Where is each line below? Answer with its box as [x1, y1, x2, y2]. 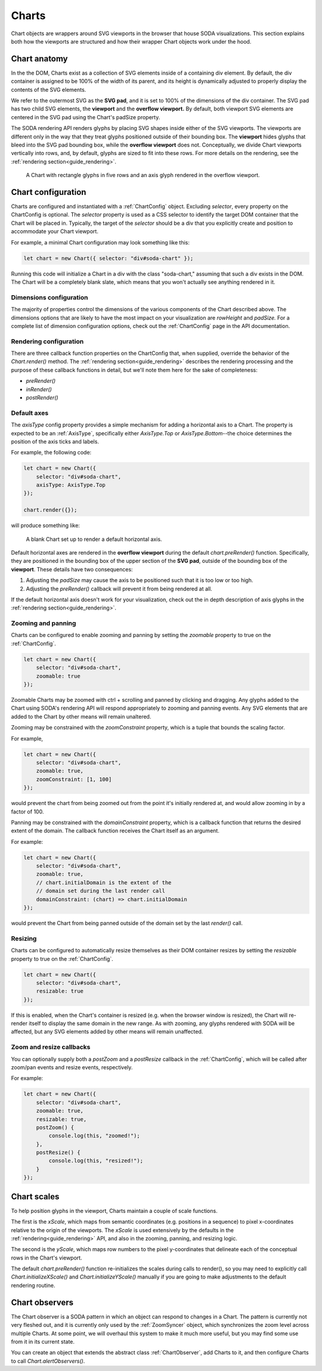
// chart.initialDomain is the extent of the [36, 879, 172, 886]
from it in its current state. [11, 1338, 75, 1345]
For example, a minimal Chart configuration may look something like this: [11, 239, 190, 246]
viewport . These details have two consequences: [11, 565, 134, 572]
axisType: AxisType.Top [36, 482, 106, 488]
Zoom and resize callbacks [11, 1043, 91, 1051]
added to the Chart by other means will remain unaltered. [11, 713, 151, 720]
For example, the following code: [11, 449, 92, 456]
